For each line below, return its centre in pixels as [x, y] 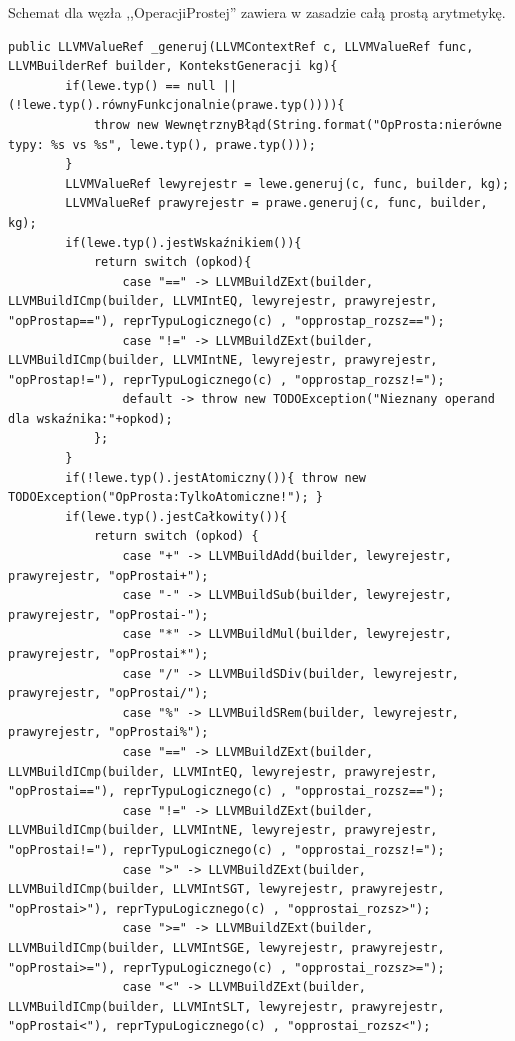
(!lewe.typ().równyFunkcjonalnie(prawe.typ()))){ [176, 105]
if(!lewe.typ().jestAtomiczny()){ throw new [215, 477]
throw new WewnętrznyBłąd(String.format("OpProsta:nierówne [297, 124]
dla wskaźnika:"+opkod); [90, 418]
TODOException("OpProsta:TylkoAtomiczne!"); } [165, 497]
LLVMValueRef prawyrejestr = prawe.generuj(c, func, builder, [276, 203]
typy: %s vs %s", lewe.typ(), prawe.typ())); [162, 144]
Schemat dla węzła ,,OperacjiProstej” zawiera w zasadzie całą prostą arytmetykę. [257, 12]
